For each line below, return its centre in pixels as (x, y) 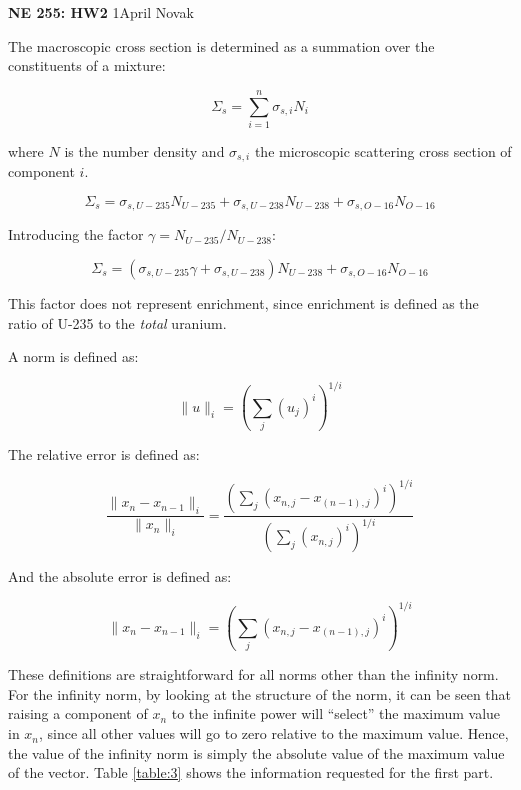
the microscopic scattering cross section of (383, 150)
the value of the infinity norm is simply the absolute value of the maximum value (256, 752)
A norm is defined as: (73, 356)
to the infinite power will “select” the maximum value (336, 713)
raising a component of (78, 713)
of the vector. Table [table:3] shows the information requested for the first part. (251, 772)
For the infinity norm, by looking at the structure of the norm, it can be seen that (260, 693)
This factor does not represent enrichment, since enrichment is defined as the (243, 303)
